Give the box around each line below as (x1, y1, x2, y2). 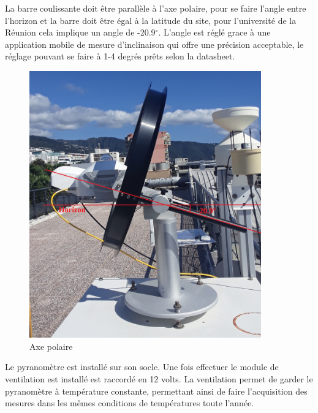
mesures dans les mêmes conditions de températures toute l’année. (5, 396, 254, 409)
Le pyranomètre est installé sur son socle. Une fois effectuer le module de (5, 360, 279, 373)
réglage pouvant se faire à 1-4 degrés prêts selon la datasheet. (5, 50, 235, 63)
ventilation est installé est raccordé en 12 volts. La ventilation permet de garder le (5, 373, 313, 385)
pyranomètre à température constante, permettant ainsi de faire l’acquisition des (5, 384, 308, 397)
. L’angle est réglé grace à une (158, 26, 271, 39)
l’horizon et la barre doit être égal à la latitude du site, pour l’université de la (5, 13, 297, 26)
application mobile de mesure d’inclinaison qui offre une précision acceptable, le (5, 37, 304, 50)
